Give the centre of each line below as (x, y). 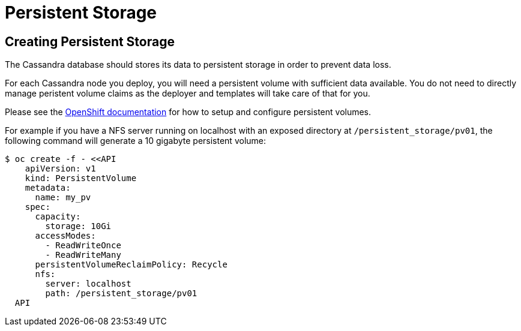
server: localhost (88, 284)
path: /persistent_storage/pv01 (121, 294)
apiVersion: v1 (60, 169)
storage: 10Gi (78, 226)
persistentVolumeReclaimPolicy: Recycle (131, 265)
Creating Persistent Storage (90, 41)
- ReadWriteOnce (83, 246)
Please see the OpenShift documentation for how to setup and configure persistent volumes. (188, 112)
